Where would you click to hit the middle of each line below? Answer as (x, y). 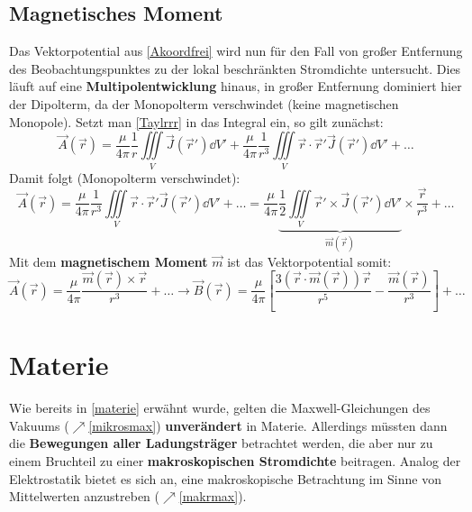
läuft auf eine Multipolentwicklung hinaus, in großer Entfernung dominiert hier (236, 86)
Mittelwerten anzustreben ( (84, 496)
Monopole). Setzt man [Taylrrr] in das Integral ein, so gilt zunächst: (196, 121)
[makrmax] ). (213, 496)
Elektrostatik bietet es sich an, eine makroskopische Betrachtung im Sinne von (225, 478)
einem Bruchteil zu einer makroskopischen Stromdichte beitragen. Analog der (235, 460)
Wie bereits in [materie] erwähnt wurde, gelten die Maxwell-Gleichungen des (220, 408)
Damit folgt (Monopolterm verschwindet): (125, 177)
